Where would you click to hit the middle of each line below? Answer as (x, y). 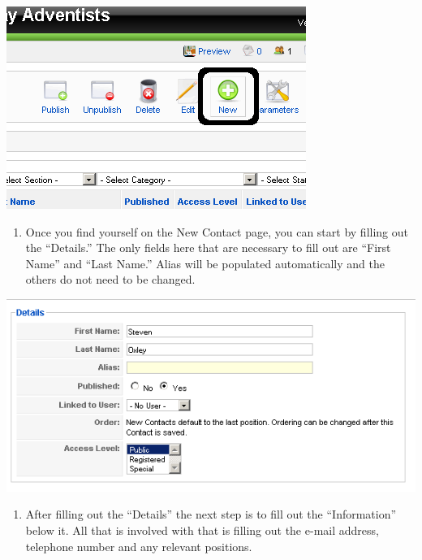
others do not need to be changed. (110, 279)
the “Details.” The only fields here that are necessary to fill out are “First (208, 247)
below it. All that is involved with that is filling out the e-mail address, (202, 530)
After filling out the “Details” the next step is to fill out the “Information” (211, 514)
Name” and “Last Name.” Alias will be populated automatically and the (205, 263)
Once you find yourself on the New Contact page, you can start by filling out (217, 231)
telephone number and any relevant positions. (139, 546)
